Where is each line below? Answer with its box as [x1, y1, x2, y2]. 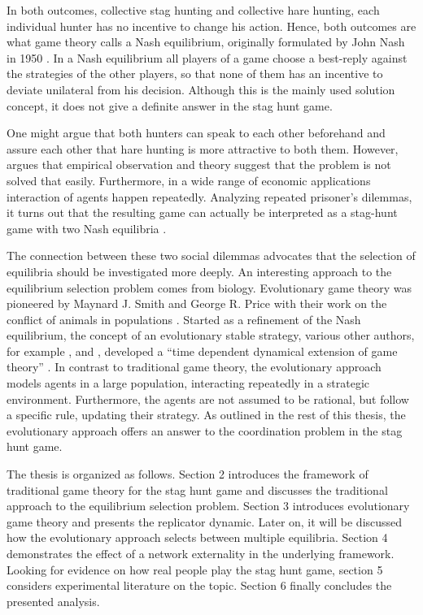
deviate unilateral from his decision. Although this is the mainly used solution [7, 80, 395, 97]
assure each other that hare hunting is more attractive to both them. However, [7, 140, 399, 157]
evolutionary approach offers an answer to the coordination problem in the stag [7, 422, 403, 439]
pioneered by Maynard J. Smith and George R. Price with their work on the [7, 295, 387, 312]
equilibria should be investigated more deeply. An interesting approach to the [7, 262, 392, 279]
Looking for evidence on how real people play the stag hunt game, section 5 [7, 561, 383, 578]
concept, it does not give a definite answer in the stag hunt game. [7, 97, 333, 114]
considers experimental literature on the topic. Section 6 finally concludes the [7, 577, 392, 594]
